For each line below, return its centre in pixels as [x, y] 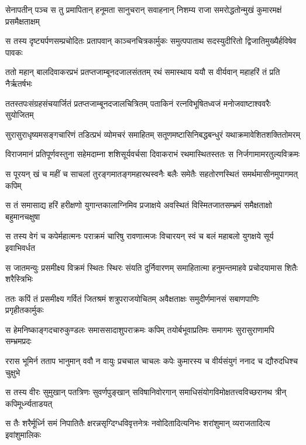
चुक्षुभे [13, 372]
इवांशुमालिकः [23, 435]
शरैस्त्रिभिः [19, 279]
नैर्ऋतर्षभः [19, 83]
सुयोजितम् [20, 115]
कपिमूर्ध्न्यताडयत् [29, 403]
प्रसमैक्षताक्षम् [23, 21]
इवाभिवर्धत [20, 247]
